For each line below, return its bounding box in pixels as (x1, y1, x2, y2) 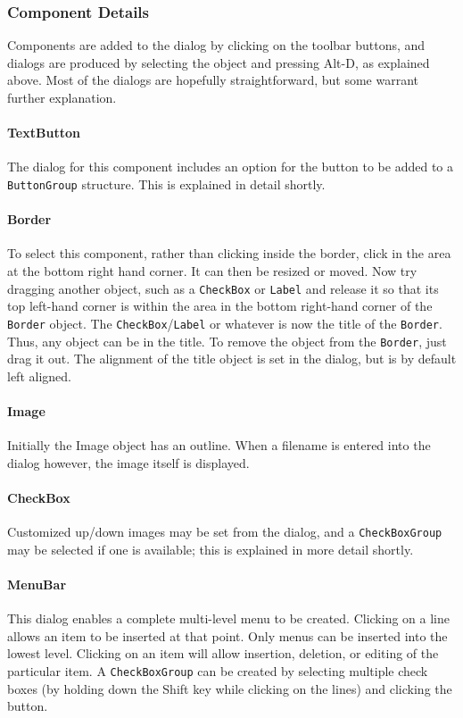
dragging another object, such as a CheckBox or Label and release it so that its (7, 279, 439, 297)
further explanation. (7, 88, 117, 106)
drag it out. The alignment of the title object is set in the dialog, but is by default (7, 349, 457, 368)
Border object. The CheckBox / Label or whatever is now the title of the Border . (7, 313, 442, 332)
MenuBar (7, 575, 67, 593)
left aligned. (7, 366, 71, 385)
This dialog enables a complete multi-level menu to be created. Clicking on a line (7, 609, 450, 628)
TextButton (7, 123, 80, 142)
